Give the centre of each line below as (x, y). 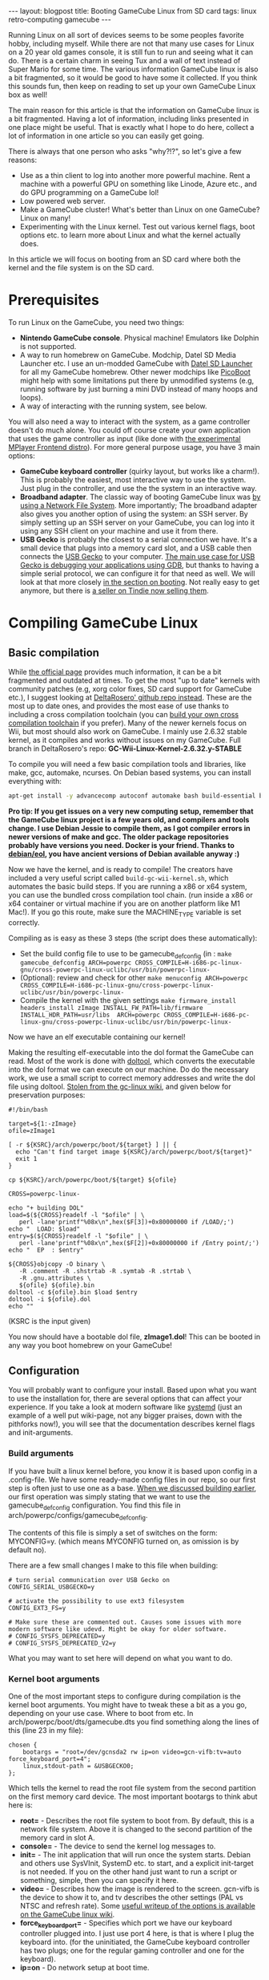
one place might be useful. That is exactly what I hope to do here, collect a (131, 127)
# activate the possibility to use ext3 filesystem (96, 1601)
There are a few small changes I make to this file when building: (113, 1565)
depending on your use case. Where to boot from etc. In (101, 1714)
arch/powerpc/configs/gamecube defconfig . (78, 1516)
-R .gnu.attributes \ (55, 1278)
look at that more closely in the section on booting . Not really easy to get (140, 582)
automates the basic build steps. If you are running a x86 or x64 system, (128, 886)
